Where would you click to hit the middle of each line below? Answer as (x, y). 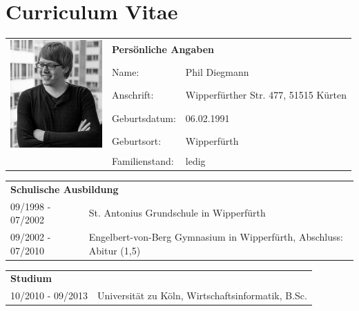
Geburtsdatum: (144, 118)
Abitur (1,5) (115, 250)
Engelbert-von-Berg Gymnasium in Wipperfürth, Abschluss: (216, 236)
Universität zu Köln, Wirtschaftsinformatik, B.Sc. (202, 295)
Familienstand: (143, 160)
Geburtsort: (137, 140)
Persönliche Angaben (163, 49)
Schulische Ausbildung (65, 189)
